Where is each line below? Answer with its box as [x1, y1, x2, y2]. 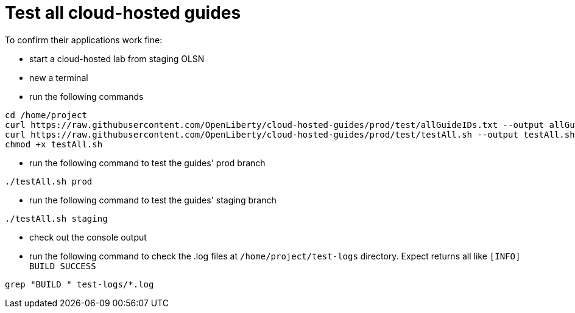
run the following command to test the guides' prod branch [29, 157, 266, 168]
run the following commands [29, 91, 144, 102]
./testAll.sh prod [5, 176, 93, 186]
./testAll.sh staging [5, 213, 108, 223]
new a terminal [29, 72, 88, 83]
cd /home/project [5, 110, 87, 120]
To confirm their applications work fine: [5, 34, 163, 45]
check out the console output [29, 231, 147, 242]
